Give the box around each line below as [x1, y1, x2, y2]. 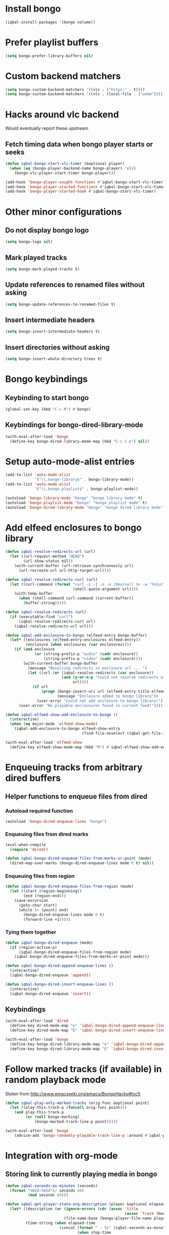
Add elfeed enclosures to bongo [5, 522, 142, 533]
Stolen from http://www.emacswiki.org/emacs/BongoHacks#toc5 [5, 1090, 141, 1096]
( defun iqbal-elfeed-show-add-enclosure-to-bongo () [5, 712, 118, 717]
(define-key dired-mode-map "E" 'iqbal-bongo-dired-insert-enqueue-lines [10, 1028, 167, 1033]
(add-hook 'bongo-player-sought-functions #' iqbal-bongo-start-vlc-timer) [5, 179, 165, 184]
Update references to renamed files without [5, 281, 145, 289]
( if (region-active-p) [10, 945, 57, 950]
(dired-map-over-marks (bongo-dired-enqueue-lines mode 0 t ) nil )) [10, 861, 154, 866]
